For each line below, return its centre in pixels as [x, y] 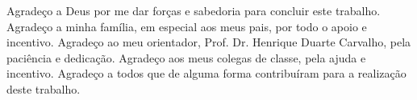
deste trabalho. [44, 88]
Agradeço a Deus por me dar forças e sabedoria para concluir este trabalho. [194, 10]
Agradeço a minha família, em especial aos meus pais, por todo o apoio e [187, 26]
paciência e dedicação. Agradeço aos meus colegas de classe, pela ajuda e [186, 57]
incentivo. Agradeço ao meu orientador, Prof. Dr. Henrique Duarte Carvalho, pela [209, 42]
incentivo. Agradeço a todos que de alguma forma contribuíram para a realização [206, 73]
